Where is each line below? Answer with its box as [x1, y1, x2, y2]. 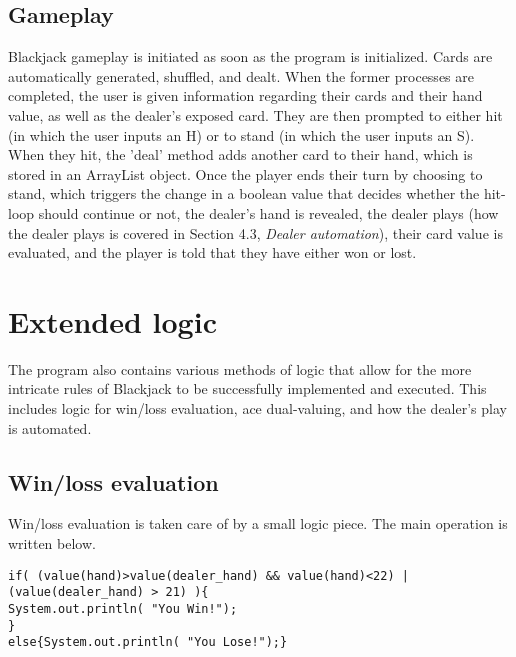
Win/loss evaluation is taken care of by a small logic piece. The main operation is [8, 513, 508, 534]
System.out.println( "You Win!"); [8, 601, 238, 616]
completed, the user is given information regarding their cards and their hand [8, 85, 483, 106]
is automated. [8, 417, 92, 438]
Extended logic [8, 300, 217, 341]
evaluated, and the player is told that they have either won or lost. [8, 242, 417, 263]
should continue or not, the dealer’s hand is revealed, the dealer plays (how [38, 202, 499, 223]
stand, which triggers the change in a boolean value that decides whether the [8, 183, 480, 204]
